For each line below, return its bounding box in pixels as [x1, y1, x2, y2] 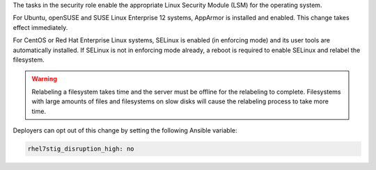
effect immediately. [13, 23, 68, 31]
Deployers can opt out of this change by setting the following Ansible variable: [13, 126, 237, 135]
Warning [31, 75, 57, 83]
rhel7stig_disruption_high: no [27, 144, 135, 153]
